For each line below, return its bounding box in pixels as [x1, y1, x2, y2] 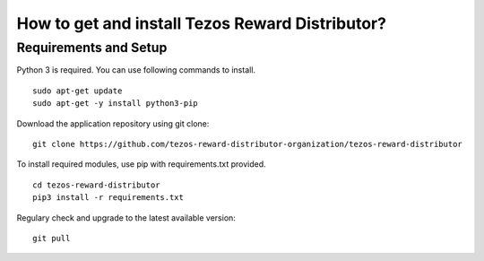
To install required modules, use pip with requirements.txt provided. [16, 159, 266, 170]
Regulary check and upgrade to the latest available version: [16, 212, 237, 223]
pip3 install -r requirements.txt [32, 193, 184, 203]
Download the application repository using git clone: [16, 117, 210, 129]
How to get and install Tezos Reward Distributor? [16, 13, 387, 33]
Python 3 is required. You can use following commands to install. [16, 65, 255, 75]
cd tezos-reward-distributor [32, 179, 160, 190]
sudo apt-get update [32, 85, 123, 96]
